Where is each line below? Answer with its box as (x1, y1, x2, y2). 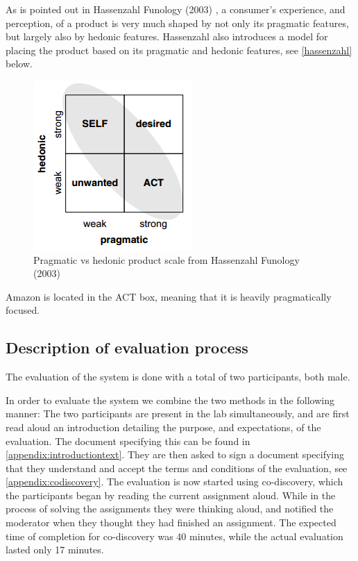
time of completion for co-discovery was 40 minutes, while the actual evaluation (6, 528, 343, 543)
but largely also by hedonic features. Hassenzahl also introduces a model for (6, 29, 328, 44)
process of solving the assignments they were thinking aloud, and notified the (6, 501, 334, 516)
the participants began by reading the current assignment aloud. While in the (6, 487, 336, 502)
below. (6, 56, 33, 71)
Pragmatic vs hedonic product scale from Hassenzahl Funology (33, 252, 300, 267)
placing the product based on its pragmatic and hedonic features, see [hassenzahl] (6, 42, 352, 57)
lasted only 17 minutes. (6, 542, 104, 557)
